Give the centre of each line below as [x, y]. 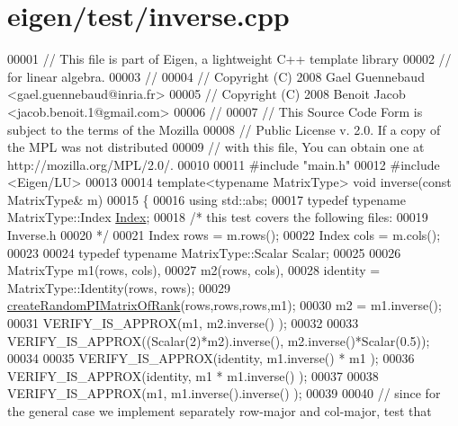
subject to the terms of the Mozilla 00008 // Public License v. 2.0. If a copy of [224, 129]
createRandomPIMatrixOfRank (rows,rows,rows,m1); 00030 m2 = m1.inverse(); [225, 305]
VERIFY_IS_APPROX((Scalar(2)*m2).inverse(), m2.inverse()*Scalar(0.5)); [219, 340]
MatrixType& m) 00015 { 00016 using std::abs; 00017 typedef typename [207, 199]
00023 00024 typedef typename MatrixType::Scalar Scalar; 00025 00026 [204, 252]
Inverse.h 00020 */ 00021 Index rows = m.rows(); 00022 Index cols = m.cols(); [224, 235]
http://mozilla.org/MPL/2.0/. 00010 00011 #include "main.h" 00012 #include [224, 164]
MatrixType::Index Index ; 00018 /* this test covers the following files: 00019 [218, 217]
